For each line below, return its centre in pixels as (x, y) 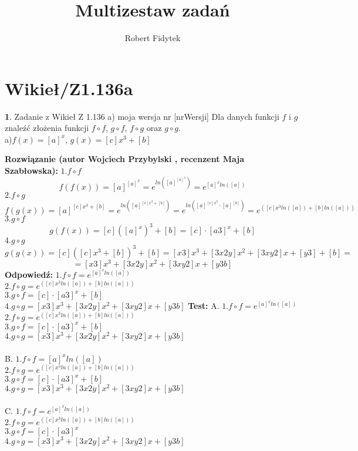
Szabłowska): (31, 171)
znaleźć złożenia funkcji (47, 128)
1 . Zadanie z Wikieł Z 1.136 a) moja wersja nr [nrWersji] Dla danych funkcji (142, 116)
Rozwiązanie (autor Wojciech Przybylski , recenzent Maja (125, 159)
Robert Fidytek (153, 38)
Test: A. (204, 306)
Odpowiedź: (29, 274)
